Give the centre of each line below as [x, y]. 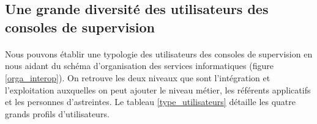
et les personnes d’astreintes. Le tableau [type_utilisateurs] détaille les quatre [151, 102]
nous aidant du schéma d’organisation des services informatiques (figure [139, 66]
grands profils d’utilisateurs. [57, 113]
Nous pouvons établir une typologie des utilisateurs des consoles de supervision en [159, 53]
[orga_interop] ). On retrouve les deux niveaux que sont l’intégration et [138, 77]
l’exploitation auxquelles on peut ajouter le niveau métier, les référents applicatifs [158, 89]
